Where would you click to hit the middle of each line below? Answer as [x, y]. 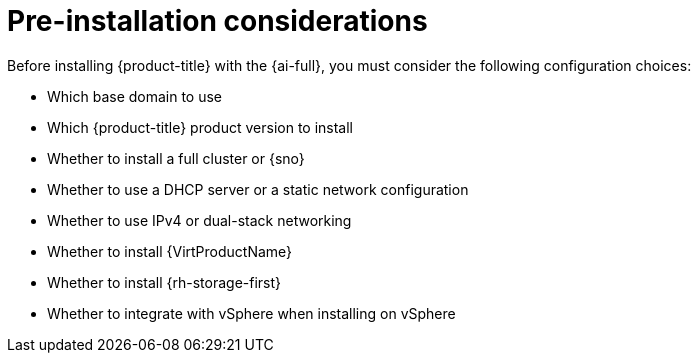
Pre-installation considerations [217, 21]
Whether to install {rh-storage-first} [164, 282]
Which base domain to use [135, 96]
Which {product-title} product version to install [200, 127]
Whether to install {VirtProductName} [170, 251]
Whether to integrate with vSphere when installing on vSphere [251, 313]
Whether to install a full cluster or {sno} [176, 158]
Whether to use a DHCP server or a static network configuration [258, 189]
